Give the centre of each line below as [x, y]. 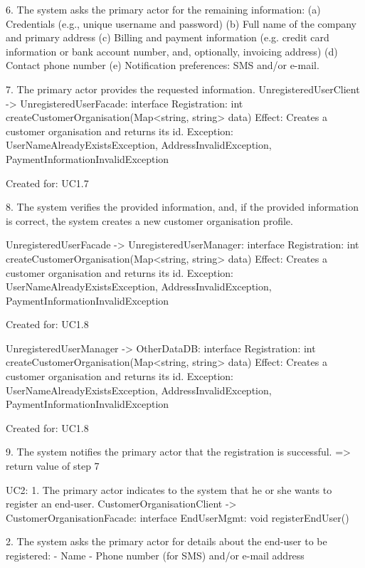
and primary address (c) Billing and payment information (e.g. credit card [168, 37]
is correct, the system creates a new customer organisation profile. [149, 220]
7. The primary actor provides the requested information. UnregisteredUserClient [183, 89]
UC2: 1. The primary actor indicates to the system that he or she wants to [169, 489]
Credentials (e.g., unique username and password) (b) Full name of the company [181, 23]
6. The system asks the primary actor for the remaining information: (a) [163, 9]
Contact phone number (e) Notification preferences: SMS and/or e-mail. [163, 65]
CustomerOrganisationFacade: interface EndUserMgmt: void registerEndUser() [178, 517]
